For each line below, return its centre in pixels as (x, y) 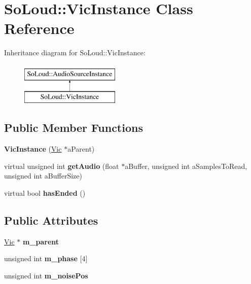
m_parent (41, 241)
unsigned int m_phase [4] (46, 258)
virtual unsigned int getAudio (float (62, 166)
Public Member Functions (74, 128)
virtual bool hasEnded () (45, 193)
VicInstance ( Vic (33, 149)
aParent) (81, 149)
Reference (39, 28)
